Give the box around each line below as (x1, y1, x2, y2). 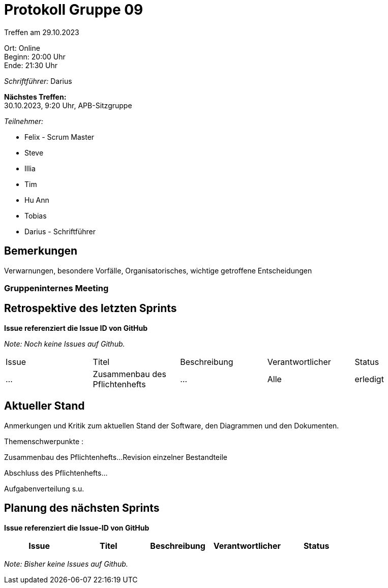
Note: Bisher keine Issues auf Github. (4, 559, 128, 568)
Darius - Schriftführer (24, 227, 96, 236)
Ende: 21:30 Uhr (4, 60, 58, 70)
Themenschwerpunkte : (4, 437, 84, 446)
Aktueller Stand (4, 399, 85, 413)
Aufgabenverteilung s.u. (4, 484, 84, 493)
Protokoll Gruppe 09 (4, 1, 143, 18)
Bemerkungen (4, 244, 78, 258)
